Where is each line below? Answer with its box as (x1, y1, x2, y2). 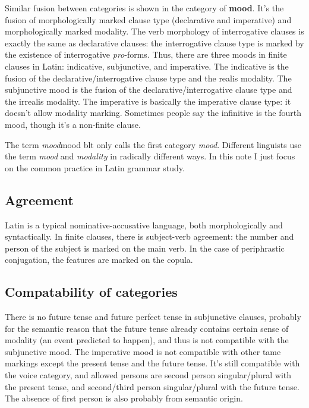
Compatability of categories (5, 283, 178, 301)
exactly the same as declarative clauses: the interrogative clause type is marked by (5, 36, 304, 49)
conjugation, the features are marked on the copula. (5, 253, 193, 266)
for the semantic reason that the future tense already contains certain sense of (5, 322, 289, 334)
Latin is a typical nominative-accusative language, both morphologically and (5, 218, 283, 231)
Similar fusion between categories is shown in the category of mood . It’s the (5, 2, 284, 14)
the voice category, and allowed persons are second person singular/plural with (5, 369, 292, 381)
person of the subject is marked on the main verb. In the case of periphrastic (5, 241, 285, 254)
